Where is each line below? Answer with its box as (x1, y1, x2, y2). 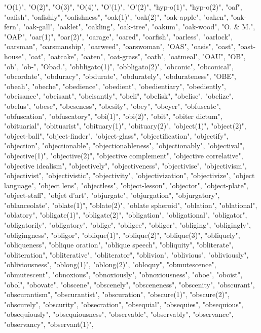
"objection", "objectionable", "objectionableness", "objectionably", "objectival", (4, 140, 245, 151)
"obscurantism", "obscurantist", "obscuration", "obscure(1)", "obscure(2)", (4, 289, 230, 300)
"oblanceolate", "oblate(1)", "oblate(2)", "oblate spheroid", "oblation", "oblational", (4, 199, 257, 210)
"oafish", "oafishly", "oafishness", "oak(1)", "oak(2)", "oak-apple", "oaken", (4, 11, 229, 22)
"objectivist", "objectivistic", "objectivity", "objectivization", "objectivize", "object (4, 170, 255, 181)
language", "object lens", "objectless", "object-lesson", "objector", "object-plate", (4, 180, 248, 190)
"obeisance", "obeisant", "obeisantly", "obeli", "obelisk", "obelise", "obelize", (4, 91, 234, 101)
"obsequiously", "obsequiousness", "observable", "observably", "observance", (4, 309, 234, 319)
